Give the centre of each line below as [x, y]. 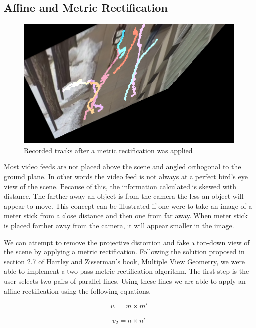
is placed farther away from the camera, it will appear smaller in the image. [119, 225]
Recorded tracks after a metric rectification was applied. [109, 150]
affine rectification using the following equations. [78, 290]
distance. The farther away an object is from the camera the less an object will [124, 196]
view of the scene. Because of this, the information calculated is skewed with [120, 186]
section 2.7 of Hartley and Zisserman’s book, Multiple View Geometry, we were [125, 261]
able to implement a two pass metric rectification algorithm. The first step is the [127, 271]
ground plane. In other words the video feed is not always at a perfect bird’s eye [126, 176]
